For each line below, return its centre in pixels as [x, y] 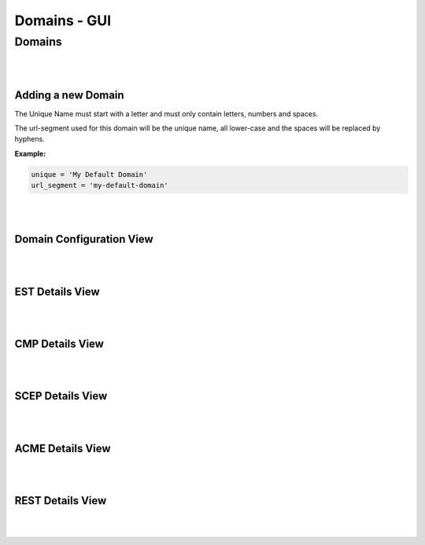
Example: [30, 153]
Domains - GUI [63, 20]
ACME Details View [63, 448]
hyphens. [30, 139]
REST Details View [61, 501]
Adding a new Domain [70, 95]
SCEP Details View [61, 396]
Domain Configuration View [84, 239]
